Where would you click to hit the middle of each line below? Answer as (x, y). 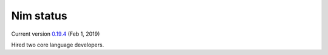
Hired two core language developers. (58, 45)
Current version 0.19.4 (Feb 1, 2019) (56, 34)
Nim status (39, 16)
